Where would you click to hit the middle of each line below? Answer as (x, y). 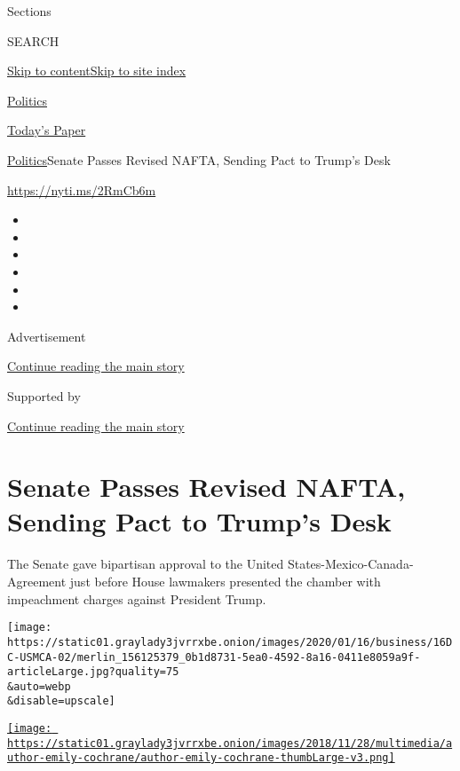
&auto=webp (39, 686)
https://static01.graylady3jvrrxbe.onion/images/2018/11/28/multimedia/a (230, 743)
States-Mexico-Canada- (350, 564)
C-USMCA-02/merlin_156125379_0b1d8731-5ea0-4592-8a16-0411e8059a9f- (214, 657)
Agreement (37, 581)
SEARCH (33, 40)
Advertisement (47, 336)
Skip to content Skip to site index (97, 71)
